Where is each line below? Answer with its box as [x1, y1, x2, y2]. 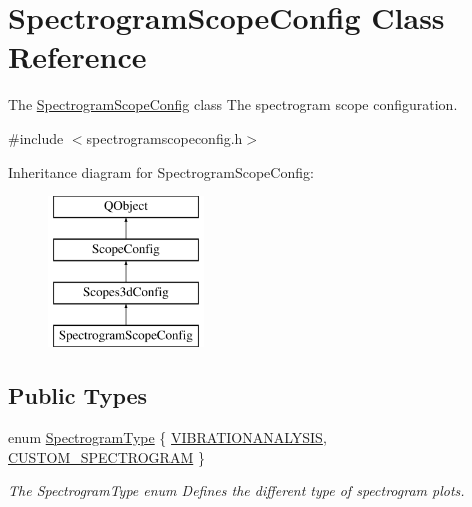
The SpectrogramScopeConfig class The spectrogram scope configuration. [8, 94, 458, 115]
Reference [8, 36, 147, 77]
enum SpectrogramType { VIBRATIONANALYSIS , [8, 427, 327, 448]
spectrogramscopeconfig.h [86, 127, 243, 148]
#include [8, 127, 64, 148]
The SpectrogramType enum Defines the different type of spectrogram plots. [8, 480, 465, 501]
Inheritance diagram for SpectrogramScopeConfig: [8, 161, 314, 182]
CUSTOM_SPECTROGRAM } [8, 446, 205, 467]
